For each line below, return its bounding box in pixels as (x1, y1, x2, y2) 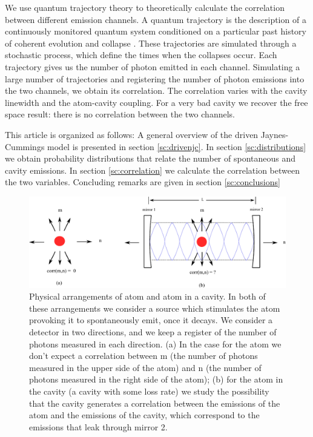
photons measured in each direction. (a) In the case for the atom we (29, 337, 282, 350)
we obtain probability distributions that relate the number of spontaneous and (5, 152, 296, 165)
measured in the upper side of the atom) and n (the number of (29, 361, 262, 373)
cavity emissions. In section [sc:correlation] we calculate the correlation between (5, 163, 300, 176)
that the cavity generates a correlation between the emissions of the (29, 396, 280, 409)
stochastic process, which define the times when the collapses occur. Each (5, 48, 277, 61)
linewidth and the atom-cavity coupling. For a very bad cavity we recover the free (5, 96, 308, 108)
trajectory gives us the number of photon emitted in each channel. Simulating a (5, 60, 300, 73)
